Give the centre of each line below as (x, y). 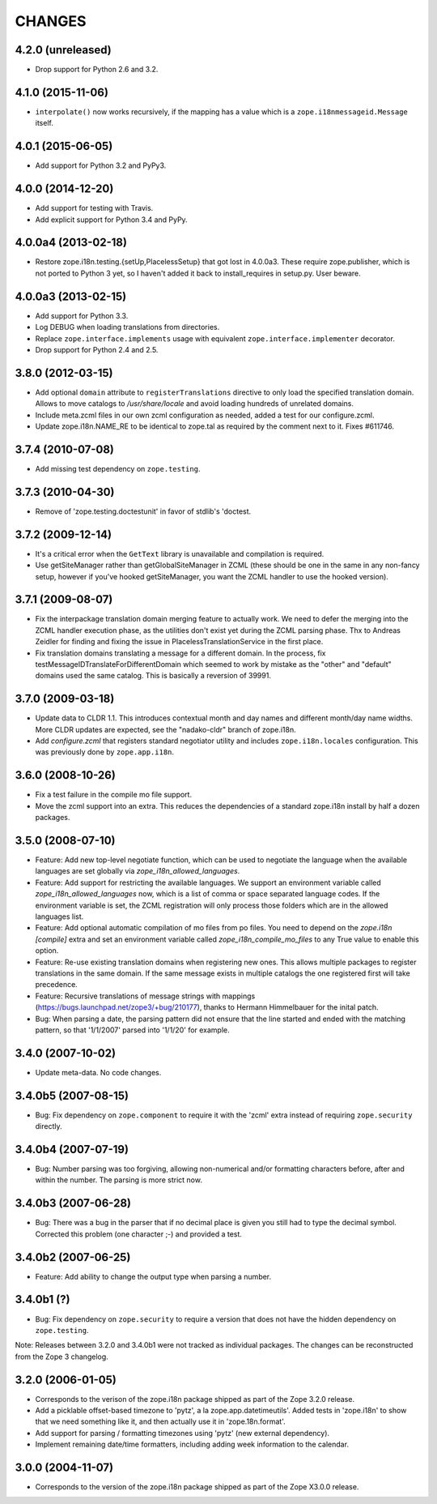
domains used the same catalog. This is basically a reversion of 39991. (153, 676)
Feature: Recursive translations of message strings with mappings (145, 996)
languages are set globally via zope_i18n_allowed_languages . (138, 871)
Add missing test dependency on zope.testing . (118, 468)
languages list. (59, 916)
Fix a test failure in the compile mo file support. (114, 795)
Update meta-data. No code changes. (98, 1072)
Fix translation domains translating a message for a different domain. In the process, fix (180, 653)
